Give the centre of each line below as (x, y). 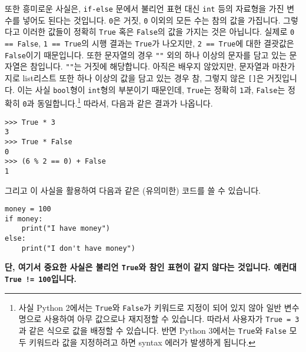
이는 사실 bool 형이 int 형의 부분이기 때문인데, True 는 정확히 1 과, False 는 (151, 89)
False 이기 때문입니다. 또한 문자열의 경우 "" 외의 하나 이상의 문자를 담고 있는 (146, 54)
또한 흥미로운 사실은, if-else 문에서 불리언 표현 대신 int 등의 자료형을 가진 (144, 8)
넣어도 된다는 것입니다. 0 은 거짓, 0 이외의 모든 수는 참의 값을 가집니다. (152, 20)
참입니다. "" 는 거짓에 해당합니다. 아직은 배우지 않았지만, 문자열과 (150, 66)
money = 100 (28, 209)
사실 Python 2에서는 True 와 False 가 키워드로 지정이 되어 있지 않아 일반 (150, 307)
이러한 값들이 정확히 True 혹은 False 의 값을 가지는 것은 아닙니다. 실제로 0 (159, 31)
